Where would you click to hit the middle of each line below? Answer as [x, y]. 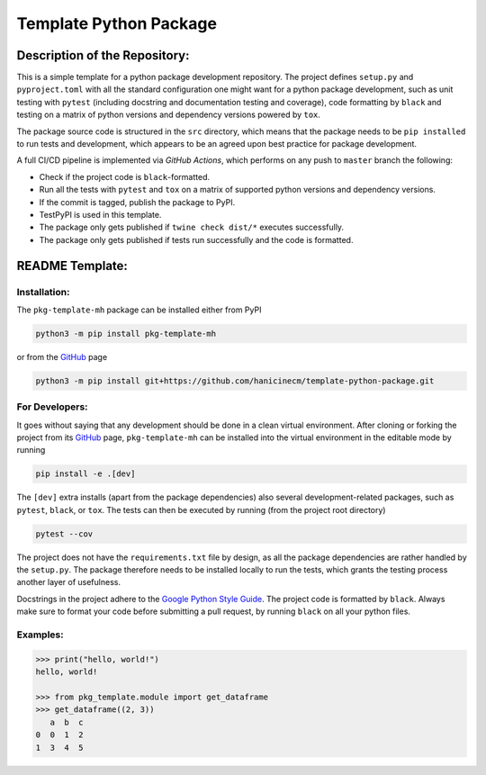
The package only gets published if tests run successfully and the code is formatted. [196, 239]
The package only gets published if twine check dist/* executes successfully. [192, 227]
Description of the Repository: [103, 55]
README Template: [72, 266]
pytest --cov [64, 534]
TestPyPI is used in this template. [100, 214]
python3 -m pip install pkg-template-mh [126, 333]
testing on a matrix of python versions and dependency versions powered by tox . [169, 115]
